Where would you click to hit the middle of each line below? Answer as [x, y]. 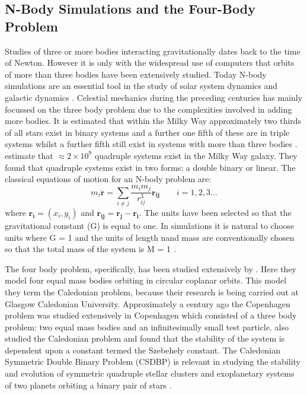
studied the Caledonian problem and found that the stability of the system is [145, 338]
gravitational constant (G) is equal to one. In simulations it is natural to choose [150, 225]
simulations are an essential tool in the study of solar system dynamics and [141, 86]
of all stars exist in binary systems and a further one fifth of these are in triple [147, 132]
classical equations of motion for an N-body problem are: [108, 179]
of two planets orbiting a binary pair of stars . [88, 385]
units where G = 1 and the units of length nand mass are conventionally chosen [150, 237]
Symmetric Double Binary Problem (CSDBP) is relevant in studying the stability [153, 361]
